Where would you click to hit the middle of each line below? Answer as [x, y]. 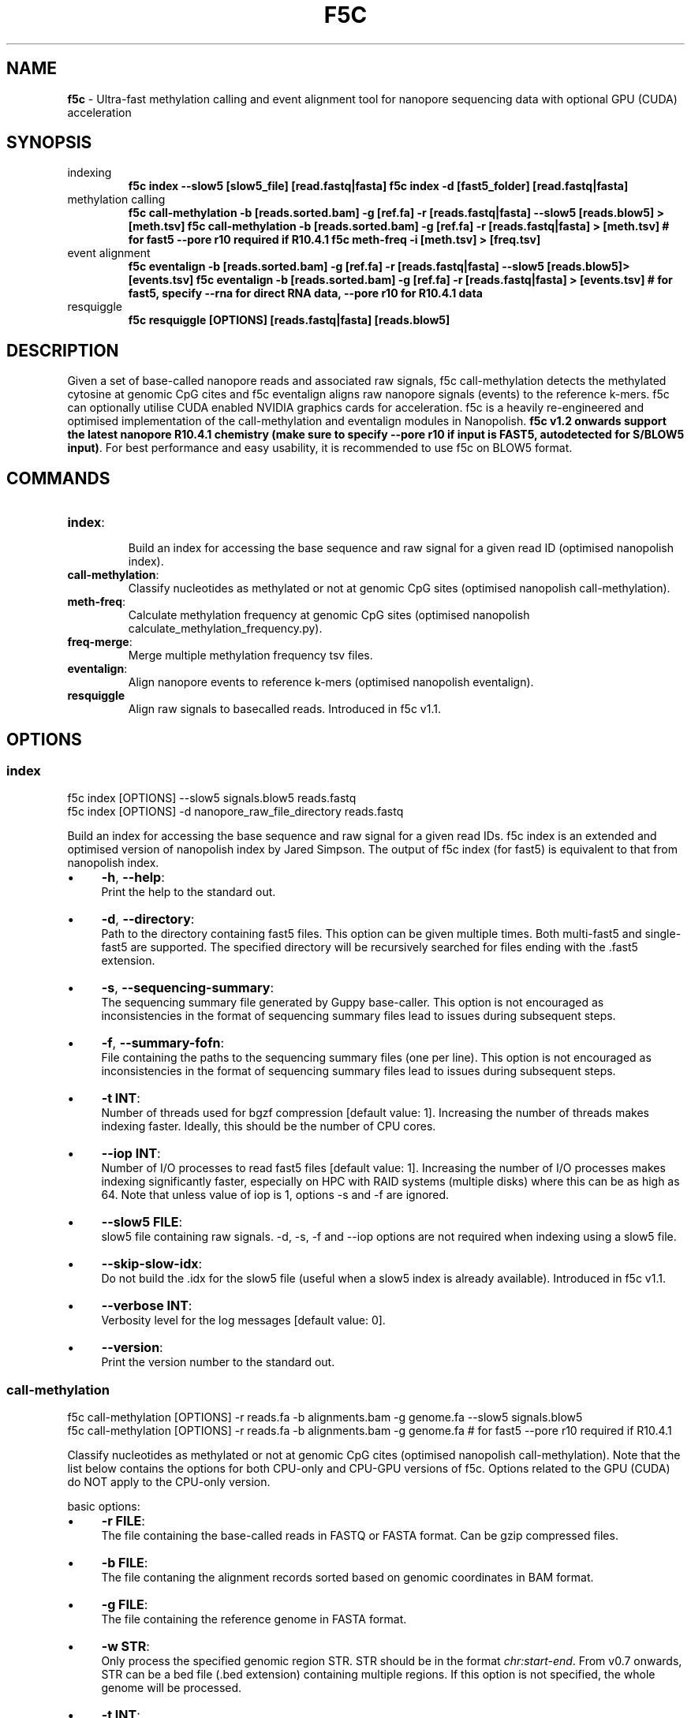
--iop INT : [131, 1154]
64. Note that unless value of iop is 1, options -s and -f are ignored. [275, 1195]
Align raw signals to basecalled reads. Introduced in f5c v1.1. [284, 709]
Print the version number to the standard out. [218, 1362]
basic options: [104, 1507]
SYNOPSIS [49, 143]
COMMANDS [58, 478]
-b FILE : [125, 1563]
